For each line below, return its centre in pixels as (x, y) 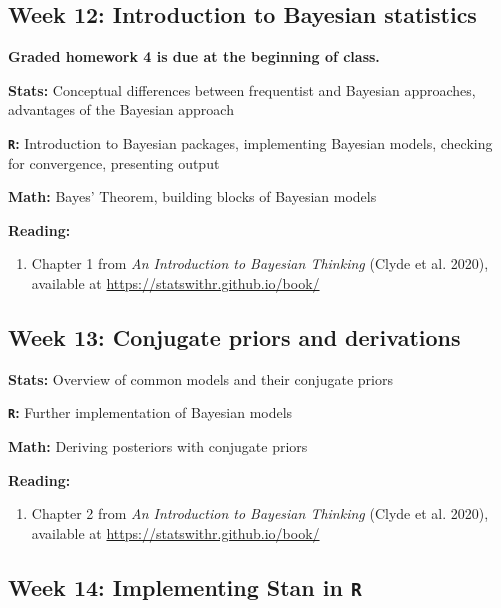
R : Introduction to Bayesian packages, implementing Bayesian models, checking (250, 142)
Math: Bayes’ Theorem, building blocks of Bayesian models (192, 196)
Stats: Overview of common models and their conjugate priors (200, 378)
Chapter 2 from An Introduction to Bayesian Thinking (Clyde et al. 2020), (260, 513)
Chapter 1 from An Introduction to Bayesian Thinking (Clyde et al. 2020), (260, 263)
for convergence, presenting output (114, 162)
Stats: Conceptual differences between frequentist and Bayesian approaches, (242, 89)
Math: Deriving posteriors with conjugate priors (158, 446)
